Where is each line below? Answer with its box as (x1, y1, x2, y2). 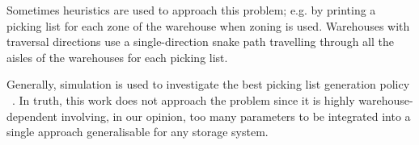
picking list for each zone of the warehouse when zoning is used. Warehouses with (6, 17, 410, 34)
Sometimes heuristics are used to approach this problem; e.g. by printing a (6, 2, 376, 18)
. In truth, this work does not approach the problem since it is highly (12, 91, 355, 108)
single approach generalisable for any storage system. (6, 123, 269, 140)
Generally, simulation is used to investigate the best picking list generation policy (6, 76, 410, 93)
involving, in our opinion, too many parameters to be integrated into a (61, 107, 411, 124)
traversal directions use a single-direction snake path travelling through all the (6, 33, 394, 50)
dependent (6, 107, 58, 124)
